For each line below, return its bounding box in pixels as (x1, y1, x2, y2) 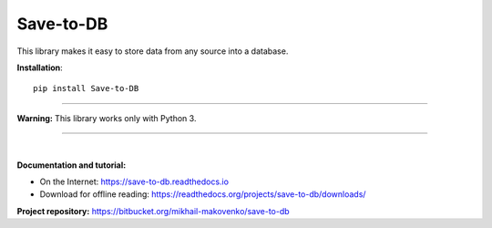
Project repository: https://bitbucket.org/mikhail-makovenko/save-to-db (16, 205, 291, 216)
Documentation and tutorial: (16, 160, 127, 171)
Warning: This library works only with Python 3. (16, 112, 197, 123)
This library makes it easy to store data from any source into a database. (16, 46, 289, 57)
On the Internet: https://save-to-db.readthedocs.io (39, 176, 230, 187)
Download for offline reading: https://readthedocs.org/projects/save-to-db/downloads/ (39, 189, 366, 200)
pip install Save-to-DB (33, 83, 139, 94)
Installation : (16, 62, 63, 73)
